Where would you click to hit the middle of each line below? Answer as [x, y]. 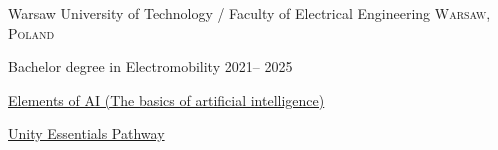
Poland [31, 32]
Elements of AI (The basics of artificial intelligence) [166, 99]
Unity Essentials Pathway [86, 133]
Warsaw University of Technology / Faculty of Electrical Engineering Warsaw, [249, 13]
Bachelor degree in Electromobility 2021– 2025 [150, 66]
